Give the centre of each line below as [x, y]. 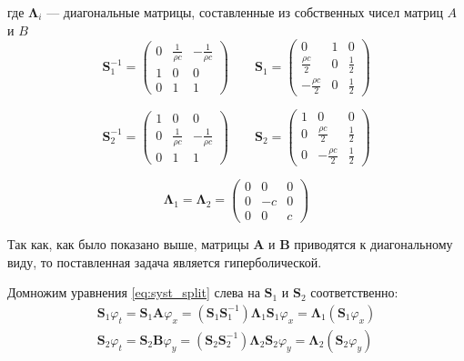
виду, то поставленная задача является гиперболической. [165, 261]
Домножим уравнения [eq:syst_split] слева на [134, 292]
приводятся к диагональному [373, 244]
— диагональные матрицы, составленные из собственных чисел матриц [245, 12]
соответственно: [354, 292]
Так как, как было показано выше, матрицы [128, 244]
